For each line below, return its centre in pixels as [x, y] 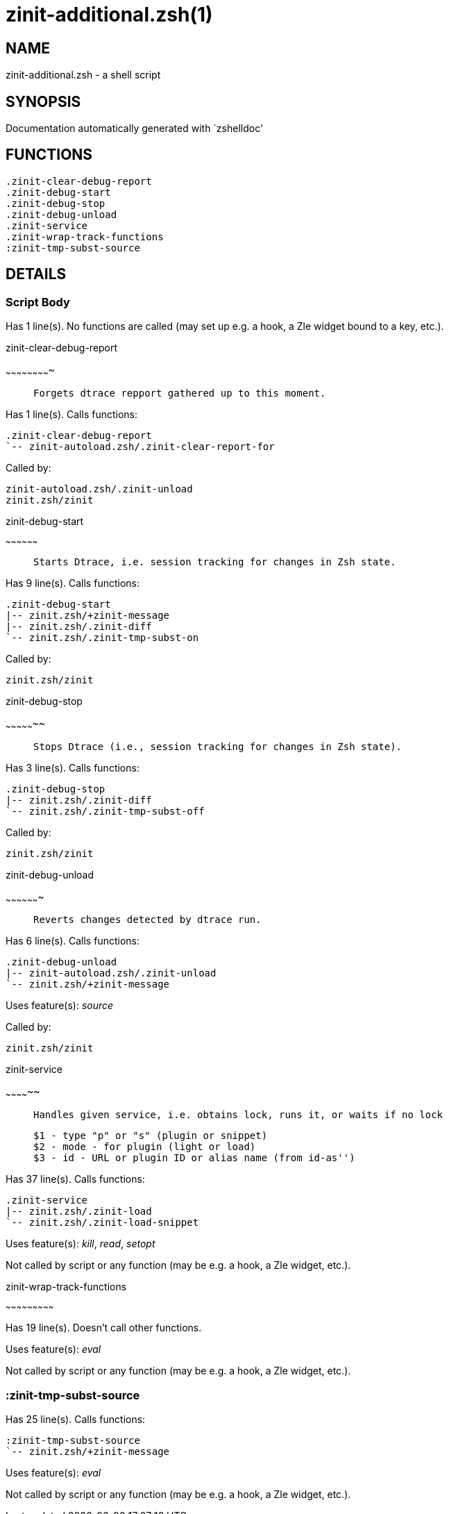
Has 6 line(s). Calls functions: [73, 941]
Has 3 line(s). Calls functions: [73, 767]
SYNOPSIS [43, 101]
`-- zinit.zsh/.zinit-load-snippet [102, 1223]
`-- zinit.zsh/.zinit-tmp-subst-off [105, 811]
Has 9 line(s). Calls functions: [73, 583]
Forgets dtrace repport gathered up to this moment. [180, 393]
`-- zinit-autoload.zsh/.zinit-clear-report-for [140, 446]
